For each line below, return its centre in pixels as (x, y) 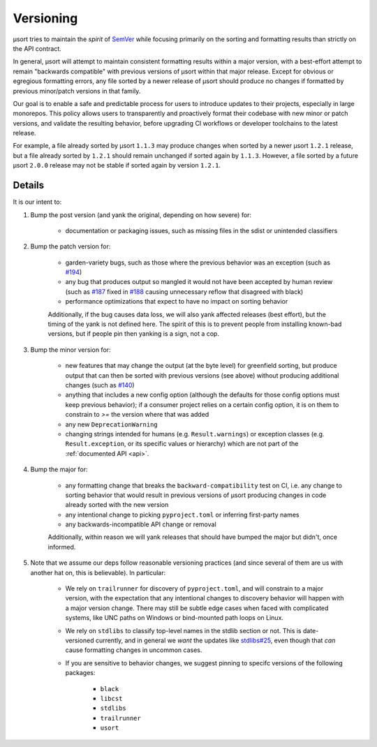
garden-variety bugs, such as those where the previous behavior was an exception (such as (198, 262)
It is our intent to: (37, 202)
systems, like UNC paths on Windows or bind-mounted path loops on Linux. (175, 618)
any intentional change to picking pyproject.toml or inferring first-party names (182, 515)
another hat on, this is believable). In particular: (98, 572)
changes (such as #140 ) (100, 385)
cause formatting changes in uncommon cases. (134, 650)
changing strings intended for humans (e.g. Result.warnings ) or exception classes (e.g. (195, 434)
